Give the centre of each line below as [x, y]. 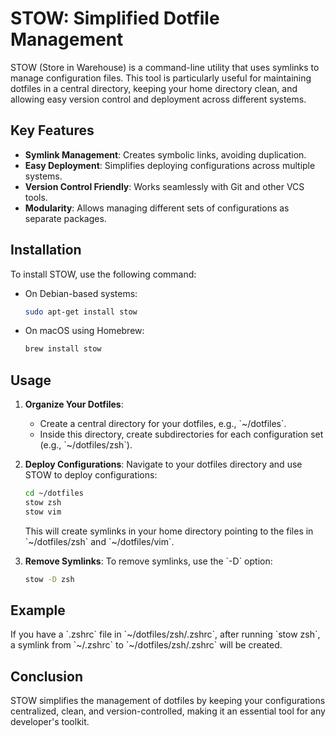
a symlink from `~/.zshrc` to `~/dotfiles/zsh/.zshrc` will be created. [146, 645]
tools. [36, 197]
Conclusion [47, 676]
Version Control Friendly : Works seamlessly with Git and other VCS [164, 186]
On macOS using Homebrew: [84, 331]
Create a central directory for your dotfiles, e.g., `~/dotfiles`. [163, 424]
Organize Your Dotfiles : [74, 404]
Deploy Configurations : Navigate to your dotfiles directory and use [163, 464]
